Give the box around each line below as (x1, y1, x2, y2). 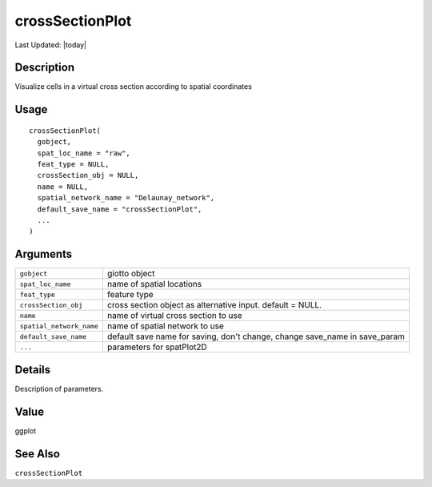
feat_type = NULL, (37, 160, 110, 169)
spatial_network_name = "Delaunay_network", (37, 193, 215, 203)
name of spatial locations (106, 279, 202, 290)
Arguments (14, 248, 73, 261)
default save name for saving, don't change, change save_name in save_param (106, 331, 406, 342)
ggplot (14, 425, 37, 436)
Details (14, 363, 51, 376)
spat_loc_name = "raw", (37, 148, 131, 158)
